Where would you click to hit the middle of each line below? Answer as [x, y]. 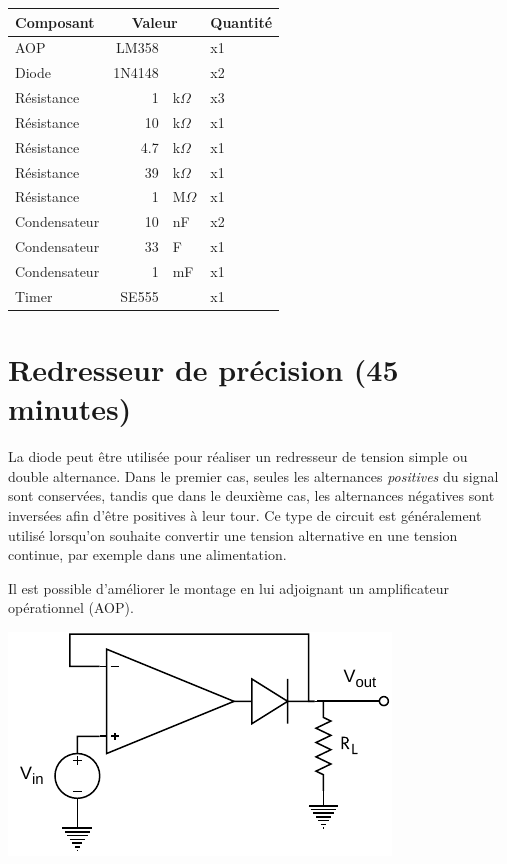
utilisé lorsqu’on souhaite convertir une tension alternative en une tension [233, 534]
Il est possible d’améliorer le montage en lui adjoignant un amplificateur [228, 587]
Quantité [241, 21]
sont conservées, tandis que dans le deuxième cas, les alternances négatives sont [251, 495]
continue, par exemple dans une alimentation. [147, 554]
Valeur [154, 21]
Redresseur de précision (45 [203, 369]
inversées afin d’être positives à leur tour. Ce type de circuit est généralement [245, 514]
